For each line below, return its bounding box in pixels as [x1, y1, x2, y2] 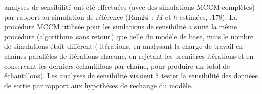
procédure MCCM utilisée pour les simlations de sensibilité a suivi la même [4, 21, 237, 32]
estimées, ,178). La [179, 11, 237, 22]
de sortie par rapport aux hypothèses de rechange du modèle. [4, 80, 193, 90]
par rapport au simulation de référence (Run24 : [4, 11, 154, 22]
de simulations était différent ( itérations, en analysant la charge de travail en [4, 41, 243, 51]
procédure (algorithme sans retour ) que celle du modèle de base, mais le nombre [4, 31, 254, 41]
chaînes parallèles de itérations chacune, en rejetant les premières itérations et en [4, 50, 254, 61]
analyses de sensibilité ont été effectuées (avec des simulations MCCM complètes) [4, 2, 255, 12]
